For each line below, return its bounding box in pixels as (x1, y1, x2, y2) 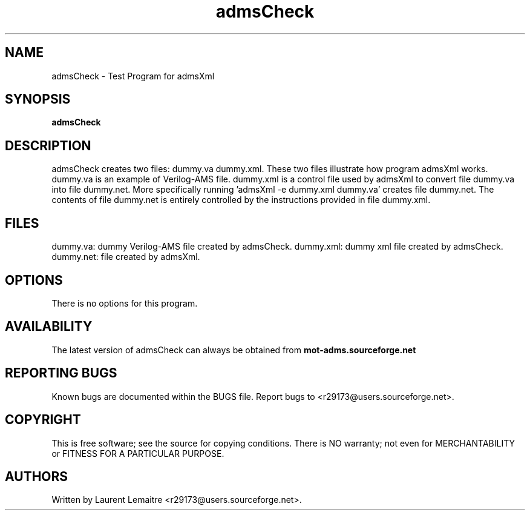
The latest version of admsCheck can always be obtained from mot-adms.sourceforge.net (51, 344, 416, 355)
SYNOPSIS (5, 91, 71, 107)
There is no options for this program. (51, 297, 198, 308)
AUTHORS (5, 468, 68, 484)
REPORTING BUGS (5, 365, 117, 381)
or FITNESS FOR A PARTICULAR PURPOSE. (51, 448, 224, 459)
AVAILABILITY (5, 319, 93, 334)
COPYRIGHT (5, 412, 81, 428)
